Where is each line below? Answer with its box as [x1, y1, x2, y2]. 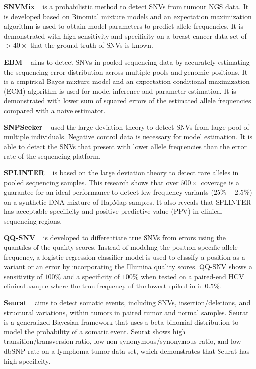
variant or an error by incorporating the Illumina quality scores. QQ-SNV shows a [4, 261, 253, 272]
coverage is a [201, 177, 240, 187]
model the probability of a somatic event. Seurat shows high [4, 326, 186, 336]
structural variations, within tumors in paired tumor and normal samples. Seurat [4, 307, 249, 317]
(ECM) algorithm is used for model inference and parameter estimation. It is [4, 85, 236, 96]
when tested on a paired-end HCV [141, 271, 244, 281]
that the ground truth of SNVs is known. [30, 40, 153, 50]
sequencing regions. [4, 215, 62, 226]
